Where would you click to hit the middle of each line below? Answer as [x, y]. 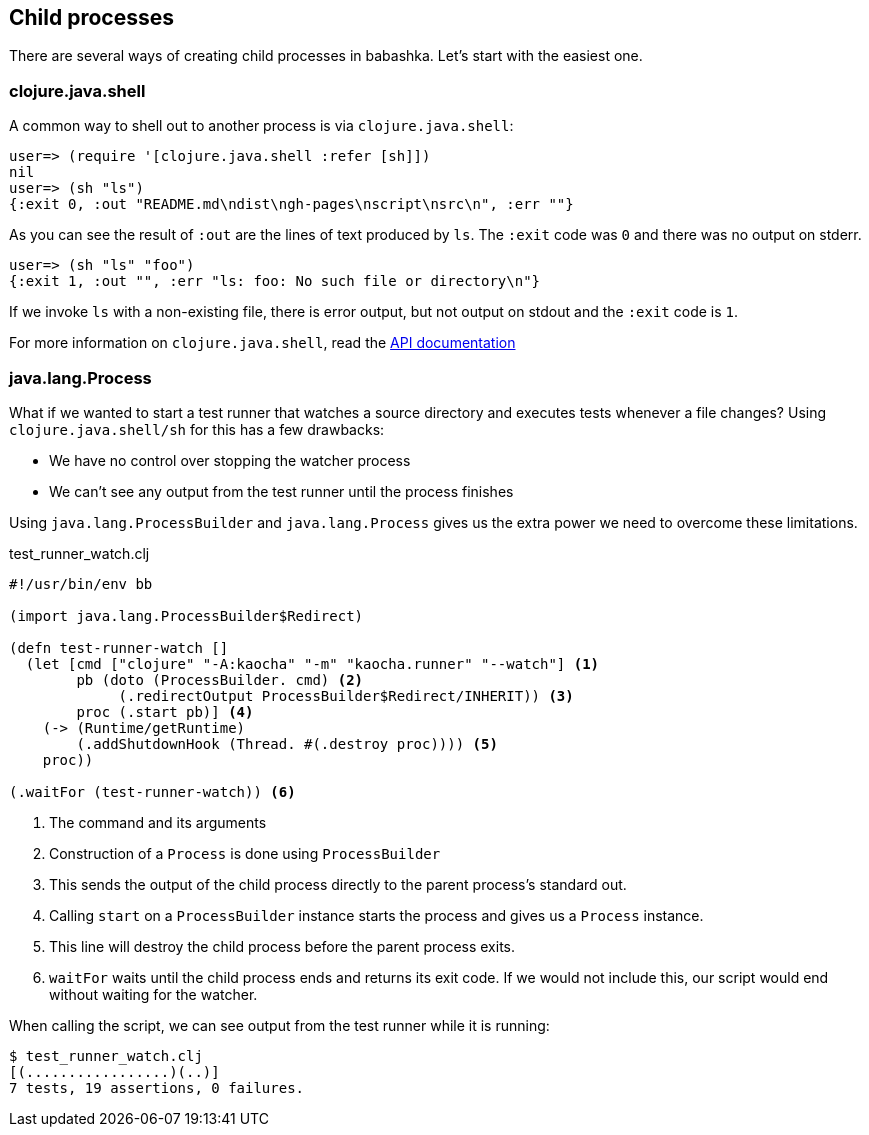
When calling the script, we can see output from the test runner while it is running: [279, 1025]
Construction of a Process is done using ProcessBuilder [245, 853]
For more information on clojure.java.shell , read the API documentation [262, 343]
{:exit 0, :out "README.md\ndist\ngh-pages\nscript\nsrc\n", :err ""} [291, 204]
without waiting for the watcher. [153, 994]
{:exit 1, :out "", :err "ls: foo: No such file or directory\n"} [275, 281]
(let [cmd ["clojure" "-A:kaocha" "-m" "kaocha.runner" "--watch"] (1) [312, 663]
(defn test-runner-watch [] [119, 647]
